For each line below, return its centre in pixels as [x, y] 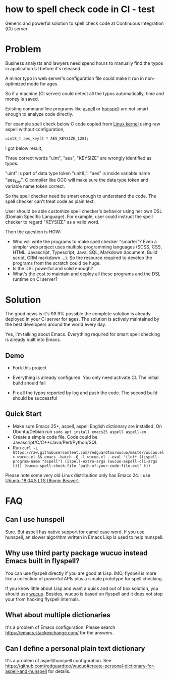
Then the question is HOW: [33, 232]
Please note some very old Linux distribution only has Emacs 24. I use [78, 475]
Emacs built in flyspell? [42, 561]
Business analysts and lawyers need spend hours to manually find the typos [84, 63]
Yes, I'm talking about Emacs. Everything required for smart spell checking [83, 334]
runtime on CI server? [35, 279]
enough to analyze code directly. [39, 114]
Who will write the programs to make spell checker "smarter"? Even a [85, 242]
